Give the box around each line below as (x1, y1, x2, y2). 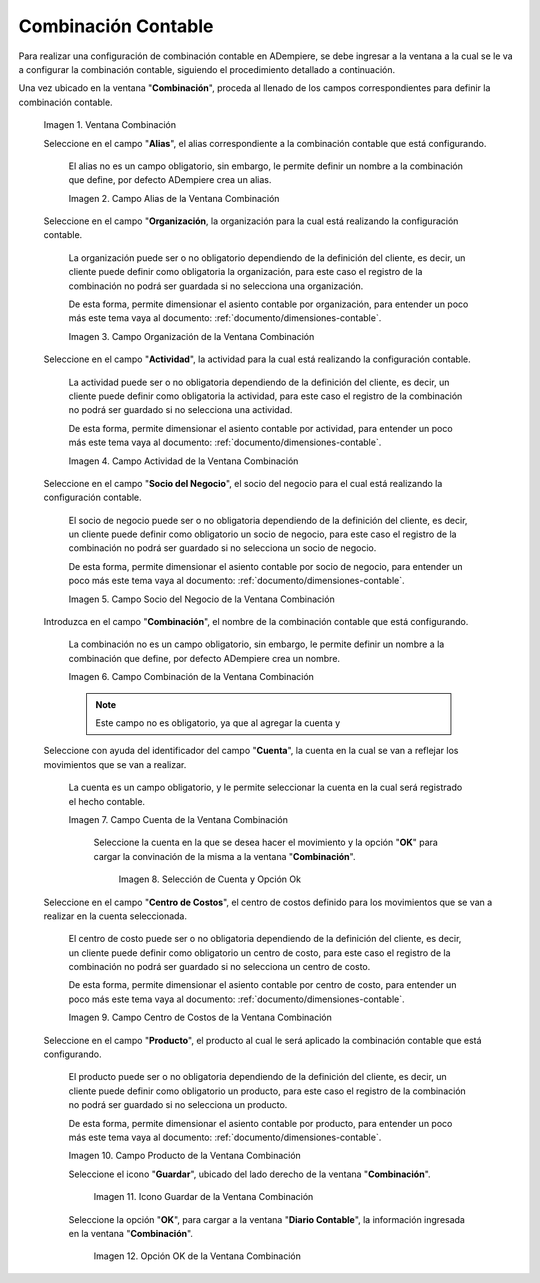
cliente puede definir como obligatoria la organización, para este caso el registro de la (68, 266, 423, 278)
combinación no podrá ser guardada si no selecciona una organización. (68, 280, 364, 292)
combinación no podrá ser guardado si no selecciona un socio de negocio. (68, 542, 377, 554)
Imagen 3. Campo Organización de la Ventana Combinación (68, 330, 315, 342)
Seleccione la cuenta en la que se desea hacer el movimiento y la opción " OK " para (93, 836, 439, 849)
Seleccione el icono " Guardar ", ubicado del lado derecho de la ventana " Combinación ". (68, 1168, 431, 1180)
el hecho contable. (68, 795, 145, 807)
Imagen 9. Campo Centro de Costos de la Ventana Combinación (68, 1011, 332, 1024)
